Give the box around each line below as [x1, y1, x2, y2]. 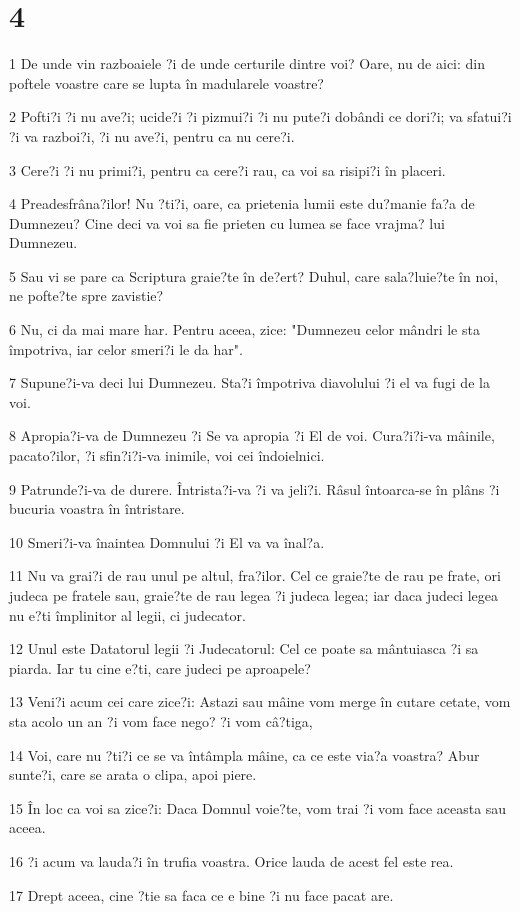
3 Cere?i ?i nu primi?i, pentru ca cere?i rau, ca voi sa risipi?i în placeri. [9, 159, 446, 180]
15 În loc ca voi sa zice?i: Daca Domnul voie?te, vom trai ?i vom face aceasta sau [9, 797, 507, 818]
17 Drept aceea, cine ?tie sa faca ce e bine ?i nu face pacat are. [9, 884, 394, 905]
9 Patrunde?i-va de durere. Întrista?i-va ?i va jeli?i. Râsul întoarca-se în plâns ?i [9, 478, 500, 499]
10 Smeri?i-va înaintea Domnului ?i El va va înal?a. [9, 531, 325, 552]
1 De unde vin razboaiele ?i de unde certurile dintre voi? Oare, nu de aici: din [9, 53, 486, 74]
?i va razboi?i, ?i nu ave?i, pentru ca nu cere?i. [9, 125, 295, 146]
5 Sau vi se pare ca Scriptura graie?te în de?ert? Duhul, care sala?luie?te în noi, [9, 265, 499, 286]
